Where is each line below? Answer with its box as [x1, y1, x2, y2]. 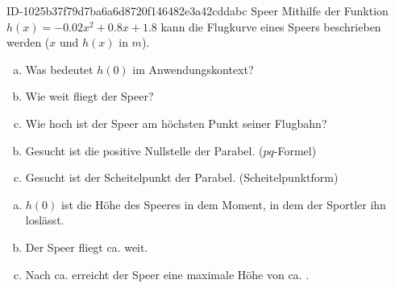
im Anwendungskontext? [132, 60, 254, 77]
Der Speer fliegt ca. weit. [25, 238, 148, 255]
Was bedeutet [25, 60, 94, 77]
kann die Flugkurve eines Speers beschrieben [160, 18, 381, 35]
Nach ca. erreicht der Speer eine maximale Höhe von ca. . [25, 265, 310, 282]
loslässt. [25, 212, 64, 228]
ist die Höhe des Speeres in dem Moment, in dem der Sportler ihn [61, 195, 386, 212]
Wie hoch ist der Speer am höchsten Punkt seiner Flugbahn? [25, 114, 327, 131]
